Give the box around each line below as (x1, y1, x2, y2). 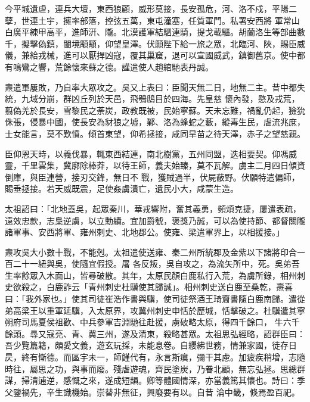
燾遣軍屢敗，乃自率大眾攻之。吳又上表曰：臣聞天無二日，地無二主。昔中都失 (5, 80, 305, 93)
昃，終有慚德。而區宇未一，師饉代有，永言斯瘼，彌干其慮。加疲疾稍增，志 (5, 351, 297, 363)
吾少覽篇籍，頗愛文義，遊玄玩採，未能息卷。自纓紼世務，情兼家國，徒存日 (5, 339, 297, 351)
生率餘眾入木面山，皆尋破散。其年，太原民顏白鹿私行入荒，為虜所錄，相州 (5, 269, 297, 281)
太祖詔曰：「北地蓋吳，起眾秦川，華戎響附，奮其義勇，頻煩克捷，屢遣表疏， (5, 202, 301, 214)
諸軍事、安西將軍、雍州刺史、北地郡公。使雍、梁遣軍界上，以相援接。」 (5, 226, 284, 238)
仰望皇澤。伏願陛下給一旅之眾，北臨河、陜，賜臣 (104, 37, 297, 49)
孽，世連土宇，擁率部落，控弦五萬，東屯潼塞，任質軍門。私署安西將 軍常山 (5, 14, 300, 26)
